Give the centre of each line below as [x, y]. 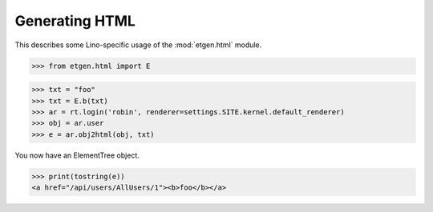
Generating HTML [75, 21]
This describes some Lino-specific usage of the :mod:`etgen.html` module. [138, 45]
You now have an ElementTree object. [77, 155]
